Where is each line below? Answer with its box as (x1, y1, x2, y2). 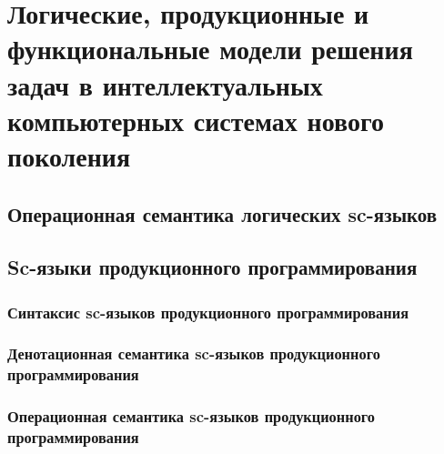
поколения (7, 136, 131, 174)
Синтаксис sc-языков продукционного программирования (7, 300, 409, 323)
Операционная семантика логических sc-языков (7, 199, 438, 227)
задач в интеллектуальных (7, 66, 323, 103)
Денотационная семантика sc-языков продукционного (7, 342, 380, 365)
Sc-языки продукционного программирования (7, 253, 418, 281)
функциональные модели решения (7, 30, 413, 67)
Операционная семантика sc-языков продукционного (7, 405, 376, 428)
